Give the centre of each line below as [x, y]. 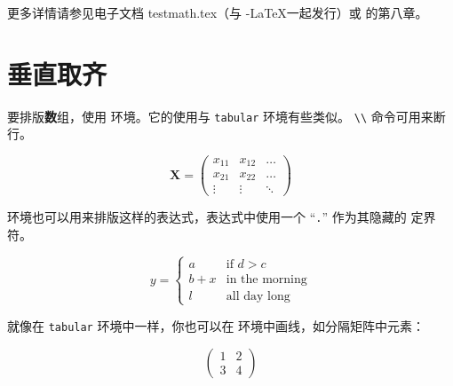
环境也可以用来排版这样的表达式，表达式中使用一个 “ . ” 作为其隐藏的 [207, 217]
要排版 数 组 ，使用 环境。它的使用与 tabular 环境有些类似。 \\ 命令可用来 [220, 116]
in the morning [266, 279]
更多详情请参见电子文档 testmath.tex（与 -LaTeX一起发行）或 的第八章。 [218, 12]
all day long [258, 296]
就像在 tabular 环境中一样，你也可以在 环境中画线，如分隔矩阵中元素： [216, 325]
